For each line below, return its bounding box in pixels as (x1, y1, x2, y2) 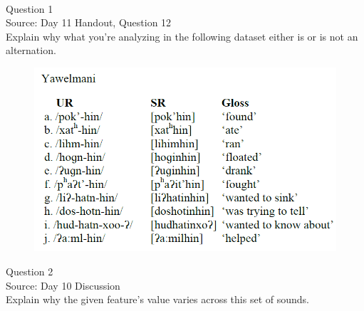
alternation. (6, 43, 56, 58)
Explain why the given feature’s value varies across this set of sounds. (6, 292, 309, 307)
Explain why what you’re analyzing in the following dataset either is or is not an (6, 28, 358, 43)
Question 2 (6, 264, 53, 279)
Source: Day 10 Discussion (6, 278, 120, 292)
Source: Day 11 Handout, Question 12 (6, 15, 172, 30)
